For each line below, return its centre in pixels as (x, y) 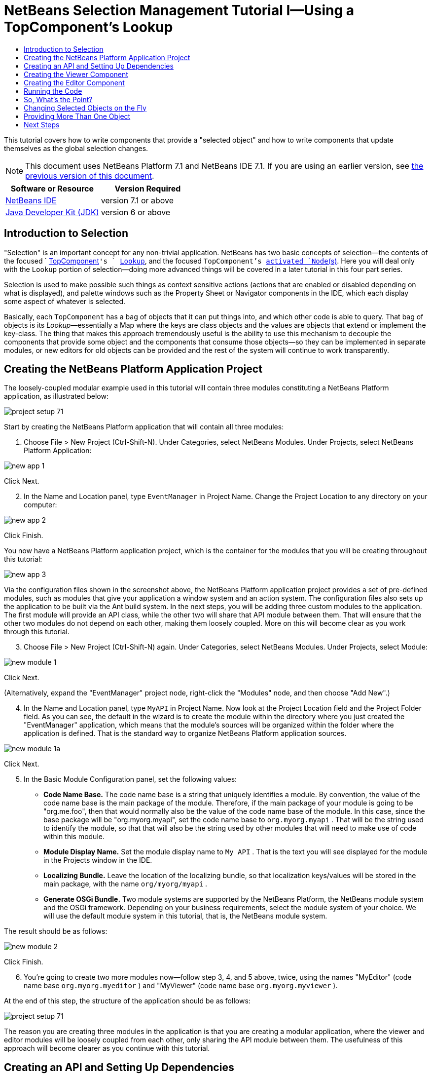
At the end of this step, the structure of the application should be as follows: (127, 1001)
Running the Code (53, 91)
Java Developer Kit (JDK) (52, 212)
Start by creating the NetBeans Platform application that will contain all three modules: (144, 427)
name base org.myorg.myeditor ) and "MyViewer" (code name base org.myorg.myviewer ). (181, 986)
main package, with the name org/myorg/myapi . (126, 884)
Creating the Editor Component (74, 82)
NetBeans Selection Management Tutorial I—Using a (179, 10)
